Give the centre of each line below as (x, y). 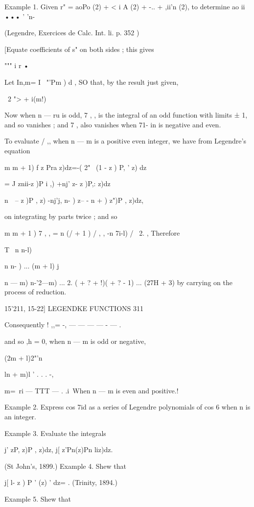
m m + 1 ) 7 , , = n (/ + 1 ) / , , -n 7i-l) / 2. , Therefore (92, 232)
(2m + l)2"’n (23, 357)
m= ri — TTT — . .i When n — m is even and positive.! (92, 390)
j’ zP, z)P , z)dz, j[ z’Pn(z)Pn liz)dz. (59, 449)
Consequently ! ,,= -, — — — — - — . (63, 325)
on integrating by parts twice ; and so (61, 216)
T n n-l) (18, 249)
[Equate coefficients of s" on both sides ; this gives (79, 49)
